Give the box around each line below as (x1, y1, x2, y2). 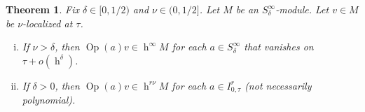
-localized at (22, 15, 73, 30)
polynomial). (22, 92, 76, 107)
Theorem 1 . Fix (6, 2, 79, 16)
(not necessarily (245, 78, 312, 92)
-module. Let (275, 2, 329, 16)
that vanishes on (244, 39, 314, 54)
